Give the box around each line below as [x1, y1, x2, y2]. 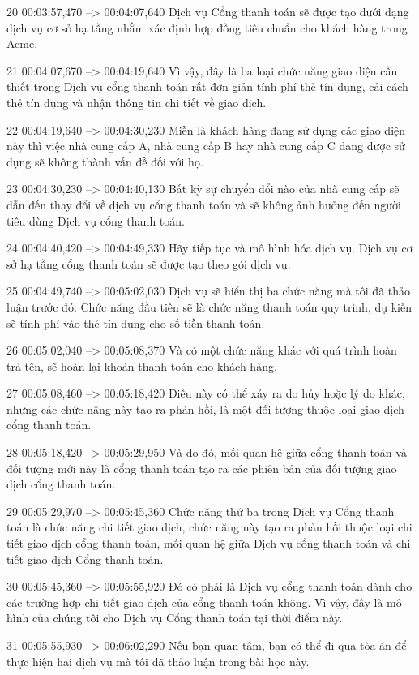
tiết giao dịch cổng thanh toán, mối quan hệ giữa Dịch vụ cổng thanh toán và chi [6, 535, 411, 552]
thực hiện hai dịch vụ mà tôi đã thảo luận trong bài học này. [6, 652, 310, 669]
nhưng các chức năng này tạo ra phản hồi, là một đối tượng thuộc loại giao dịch [6, 400, 404, 417]
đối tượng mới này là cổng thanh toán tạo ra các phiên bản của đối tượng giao [6, 459, 397, 476]
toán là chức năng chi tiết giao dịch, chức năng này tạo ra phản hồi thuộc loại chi [6, 518, 413, 535]
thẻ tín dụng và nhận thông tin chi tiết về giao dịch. [6, 93, 267, 110]
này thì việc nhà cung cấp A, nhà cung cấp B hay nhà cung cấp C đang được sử [6, 137, 405, 154]
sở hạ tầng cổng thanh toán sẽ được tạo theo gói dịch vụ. [6, 255, 291, 272]
